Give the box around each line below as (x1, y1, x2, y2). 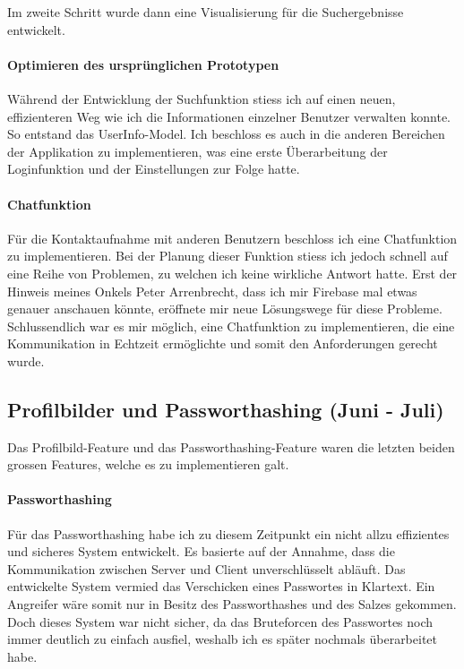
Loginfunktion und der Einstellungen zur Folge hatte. (7, 159, 300, 178)
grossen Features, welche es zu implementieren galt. (7, 455, 289, 474)
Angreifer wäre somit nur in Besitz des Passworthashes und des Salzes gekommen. (7, 595, 457, 613)
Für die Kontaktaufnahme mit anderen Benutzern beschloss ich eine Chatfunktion (7, 228, 458, 247)
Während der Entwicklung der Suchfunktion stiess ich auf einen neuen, (7, 89, 396, 107)
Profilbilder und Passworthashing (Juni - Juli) (7, 395, 444, 423)
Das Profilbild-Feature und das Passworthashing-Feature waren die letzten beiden (7, 437, 455, 456)
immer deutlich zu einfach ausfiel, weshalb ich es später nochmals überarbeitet (7, 630, 438, 648)
